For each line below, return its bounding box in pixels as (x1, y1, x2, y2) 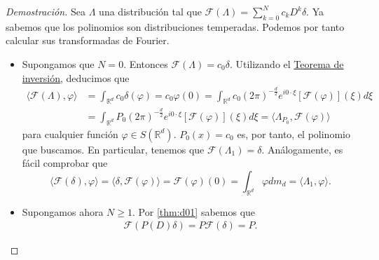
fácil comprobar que (22, 156, 108, 170)
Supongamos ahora (22, 204, 104, 219)
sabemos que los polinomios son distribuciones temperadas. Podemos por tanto (6, 19, 345, 34)
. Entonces (123, 56, 168, 71)
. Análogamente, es (261, 142, 343, 156)
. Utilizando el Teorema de (229, 56, 344, 71)
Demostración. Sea (6, 4, 86, 18)
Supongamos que (22, 56, 95, 71)
